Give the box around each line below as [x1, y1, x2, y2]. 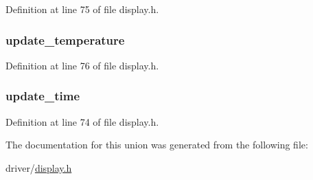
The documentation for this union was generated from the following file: [5, 137, 308, 152]
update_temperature [5, 31, 125, 48]
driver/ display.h [5, 160, 72, 175]
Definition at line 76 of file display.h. [5, 58, 159, 72]
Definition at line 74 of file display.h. [5, 114, 159, 128]
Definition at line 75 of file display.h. [5, 2, 159, 16]
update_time [5, 87, 80, 104]
